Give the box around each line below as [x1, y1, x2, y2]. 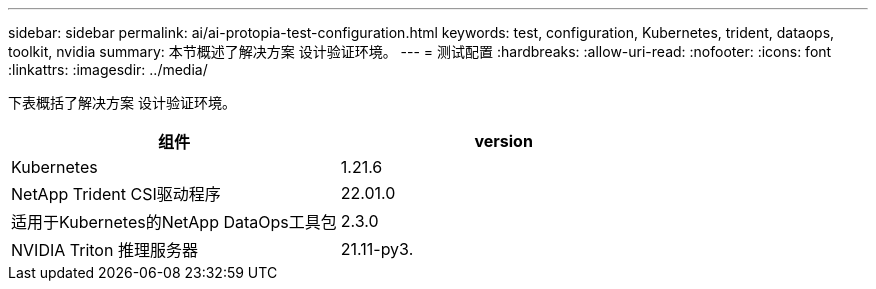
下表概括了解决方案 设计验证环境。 [8, 94, 236, 111]
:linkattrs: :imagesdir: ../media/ [8, 61, 208, 78]
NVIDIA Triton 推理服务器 [11, 240, 198, 260]
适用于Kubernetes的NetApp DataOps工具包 [11, 212, 337, 232]
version [474, 131, 533, 151]
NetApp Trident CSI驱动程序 [11, 184, 221, 204]
